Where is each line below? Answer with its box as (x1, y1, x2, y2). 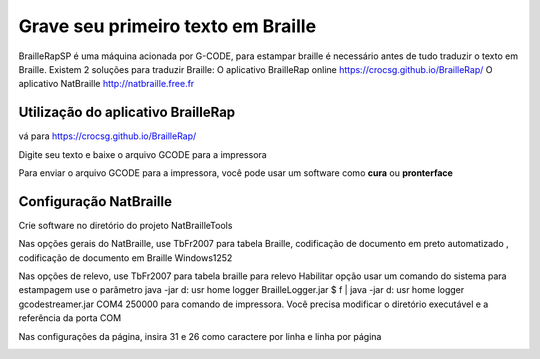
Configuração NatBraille (18, 193, 172, 210)
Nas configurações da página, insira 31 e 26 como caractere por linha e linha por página (18, 330, 382, 342)
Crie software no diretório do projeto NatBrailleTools (18, 219, 233, 231)
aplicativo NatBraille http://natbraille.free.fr (18, 78, 195, 90)
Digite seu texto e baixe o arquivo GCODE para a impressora (18, 148, 267, 160)
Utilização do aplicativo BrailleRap (18, 104, 236, 121)
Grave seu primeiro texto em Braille (18, 15, 317, 37)
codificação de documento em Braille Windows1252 (18, 251, 233, 264)
